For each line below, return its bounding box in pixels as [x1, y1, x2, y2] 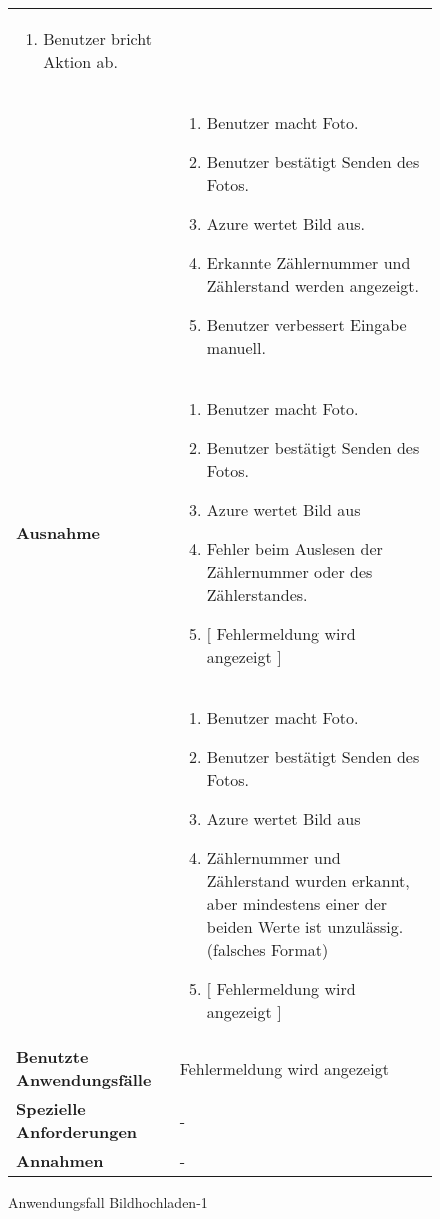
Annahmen [16, 1149, 104, 1172]
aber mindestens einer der [206, 892, 388, 915]
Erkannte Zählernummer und [206, 251, 411, 274]
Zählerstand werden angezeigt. [206, 274, 420, 297]
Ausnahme [16, 521, 101, 544]
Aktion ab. [43, 50, 118, 73]
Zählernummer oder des [206, 560, 373, 583]
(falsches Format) [206, 938, 329, 961]
